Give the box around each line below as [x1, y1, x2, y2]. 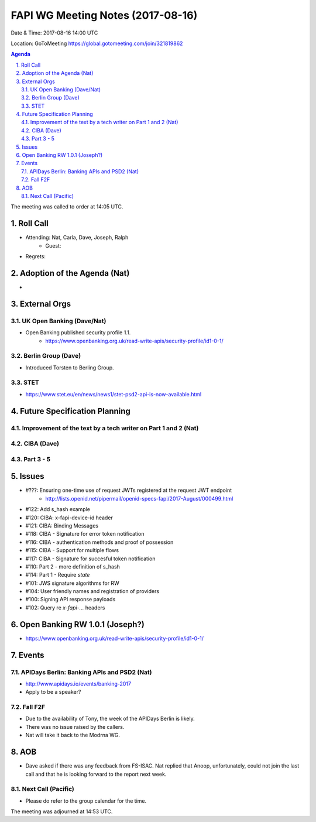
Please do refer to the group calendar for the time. [25, 797, 146, 804]
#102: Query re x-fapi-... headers [25, 604, 105, 611]
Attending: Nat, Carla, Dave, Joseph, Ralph [25, 234, 129, 241]
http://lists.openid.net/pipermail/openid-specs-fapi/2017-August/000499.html [45, 495, 233, 502]
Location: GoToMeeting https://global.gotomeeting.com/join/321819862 [11, 40, 183, 47]
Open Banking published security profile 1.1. [25, 329, 131, 336]
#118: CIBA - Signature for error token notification [25, 530, 145, 537]
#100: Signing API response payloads [25, 596, 116, 603]
